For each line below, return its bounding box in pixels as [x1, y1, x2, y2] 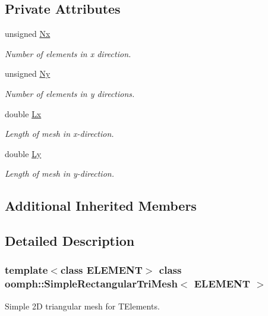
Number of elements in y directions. [5, 87, 135, 99]
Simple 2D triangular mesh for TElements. [5, 299, 160, 312]
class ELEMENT [60, 262, 143, 277]
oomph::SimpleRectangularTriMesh [5, 276, 178, 291]
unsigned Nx [5, 27, 51, 40]
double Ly [5, 147, 42, 159]
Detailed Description [5, 231, 135, 250]
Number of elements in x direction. [5, 47, 131, 60]
